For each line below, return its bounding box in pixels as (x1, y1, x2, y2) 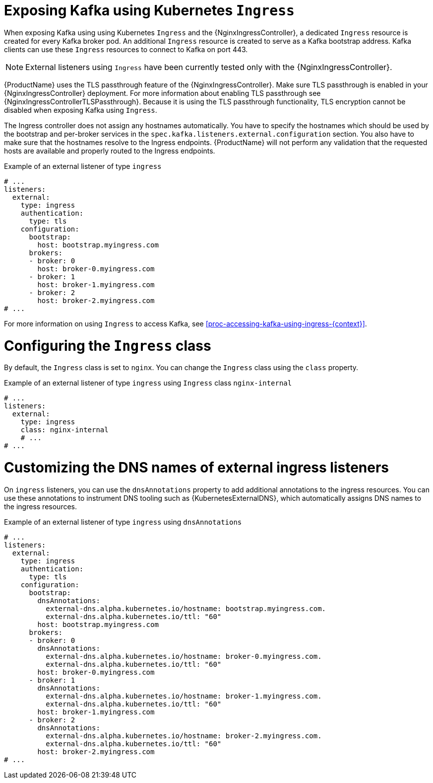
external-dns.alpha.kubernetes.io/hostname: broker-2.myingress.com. (46, 731, 322, 740)
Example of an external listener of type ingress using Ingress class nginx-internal (4, 379, 292, 388)
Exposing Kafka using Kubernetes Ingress (4, 2, 295, 19)
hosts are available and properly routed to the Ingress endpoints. (4, 146, 215, 155)
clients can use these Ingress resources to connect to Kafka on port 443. (4, 45, 248, 54)
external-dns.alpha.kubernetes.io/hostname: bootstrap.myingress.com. (46, 604, 326, 613)
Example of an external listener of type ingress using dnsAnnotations (4, 517, 242, 526)
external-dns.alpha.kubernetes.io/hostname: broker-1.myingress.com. (46, 692, 322, 700)
